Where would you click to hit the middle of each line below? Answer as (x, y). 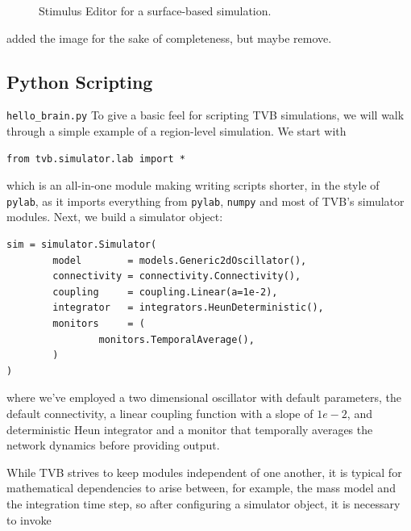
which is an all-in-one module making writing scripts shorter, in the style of (193, 185)
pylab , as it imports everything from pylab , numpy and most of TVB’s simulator (205, 201)
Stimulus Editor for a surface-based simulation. (155, 10)
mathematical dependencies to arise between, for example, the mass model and (201, 488)
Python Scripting (80, 81)
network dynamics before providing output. (113, 445)
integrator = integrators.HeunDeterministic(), (188, 308)
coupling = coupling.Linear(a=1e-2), (165, 292)
